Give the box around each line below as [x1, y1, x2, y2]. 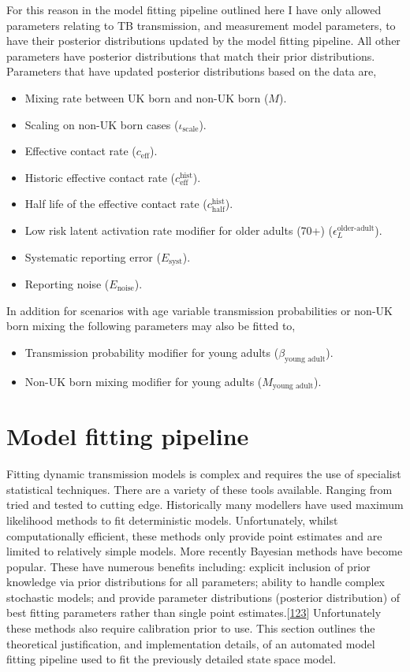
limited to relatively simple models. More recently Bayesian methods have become [6, 543, 403, 559]
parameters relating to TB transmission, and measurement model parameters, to [6, 17, 396, 33]
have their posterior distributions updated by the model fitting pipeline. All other [6, 32, 401, 49]
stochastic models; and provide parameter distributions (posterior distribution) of [6, 588, 401, 605]
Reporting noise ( [24, 275, 110, 291]
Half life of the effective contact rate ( [24, 195, 207, 212]
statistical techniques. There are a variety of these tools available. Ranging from [6, 481, 393, 497]
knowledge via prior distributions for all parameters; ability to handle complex [6, 574, 386, 590]
